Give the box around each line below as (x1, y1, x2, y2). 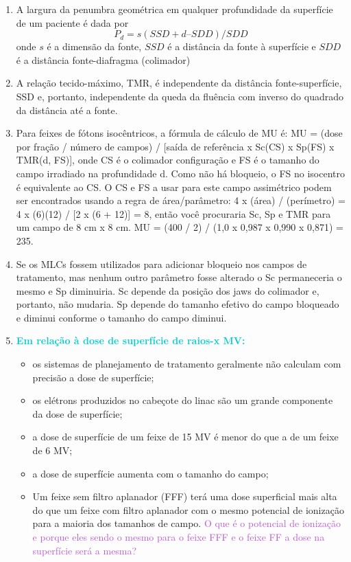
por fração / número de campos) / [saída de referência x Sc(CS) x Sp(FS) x (16, 139, 335, 153)
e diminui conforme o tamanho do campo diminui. (16, 310, 227, 324)
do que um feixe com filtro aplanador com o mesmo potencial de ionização (32, 502, 344, 517)
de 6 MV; (32, 443, 73, 458)
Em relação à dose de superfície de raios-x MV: (16, 333, 245, 348)
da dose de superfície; (32, 406, 123, 420)
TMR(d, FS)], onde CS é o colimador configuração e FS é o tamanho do (16, 153, 319, 167)
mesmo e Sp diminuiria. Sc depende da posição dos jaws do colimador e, (16, 283, 319, 297)
